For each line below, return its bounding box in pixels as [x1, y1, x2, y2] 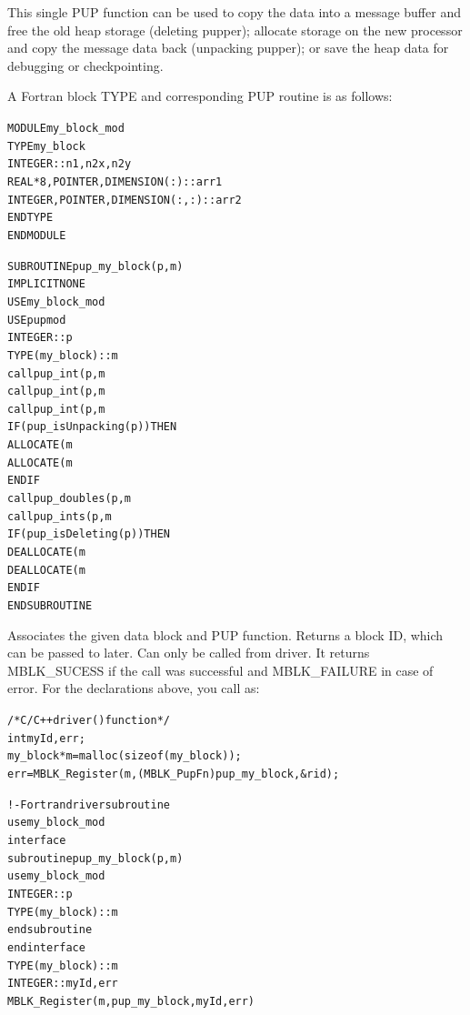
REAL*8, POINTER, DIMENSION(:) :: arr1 [7, 175, 223, 188]
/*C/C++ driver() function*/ [7, 714, 170, 728]
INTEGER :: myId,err [7, 977, 118, 990]
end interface [7, 940, 85, 954]
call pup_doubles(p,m [7, 492, 132, 506]
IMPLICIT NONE [7, 277, 85, 291]
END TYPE [7, 211, 54, 225]
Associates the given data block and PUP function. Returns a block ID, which [7, 625, 444, 644]
